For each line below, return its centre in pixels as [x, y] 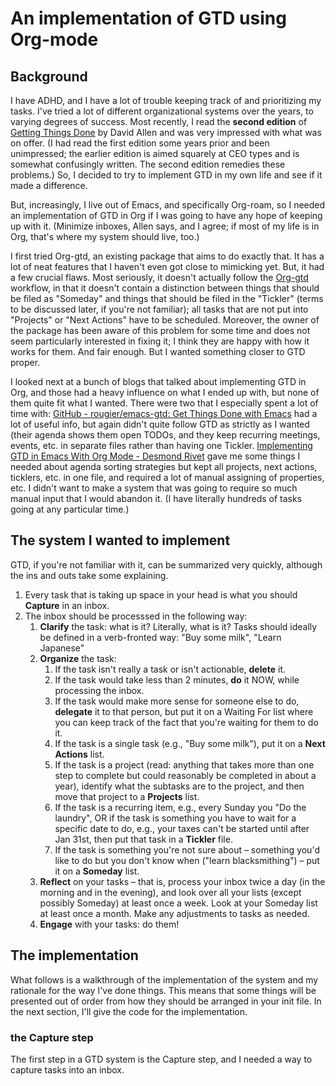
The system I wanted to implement [120, 540]
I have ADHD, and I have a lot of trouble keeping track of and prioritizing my [166, 100]
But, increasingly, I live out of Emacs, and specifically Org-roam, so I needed [168, 205]
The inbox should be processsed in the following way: [136, 616]
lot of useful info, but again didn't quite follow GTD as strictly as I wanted [160, 424]
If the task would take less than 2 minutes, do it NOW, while [177, 679]
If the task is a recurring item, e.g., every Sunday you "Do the [180, 807]
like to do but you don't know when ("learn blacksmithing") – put [187, 860]
